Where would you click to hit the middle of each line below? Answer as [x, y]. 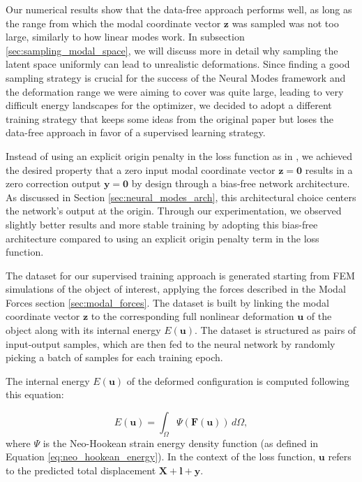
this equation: [35, 394]
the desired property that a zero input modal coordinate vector [141, 169]
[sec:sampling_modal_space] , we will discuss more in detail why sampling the [172, 50]
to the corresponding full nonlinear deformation [193, 316]
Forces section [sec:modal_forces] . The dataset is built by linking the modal [167, 302]
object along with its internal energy [83, 330]
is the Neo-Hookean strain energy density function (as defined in [181, 443]
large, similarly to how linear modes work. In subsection [125, 37]
